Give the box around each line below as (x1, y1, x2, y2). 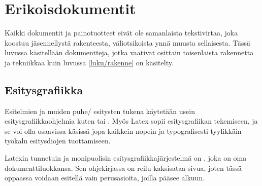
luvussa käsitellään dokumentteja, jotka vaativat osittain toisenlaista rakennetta (5, 47, 254, 58)
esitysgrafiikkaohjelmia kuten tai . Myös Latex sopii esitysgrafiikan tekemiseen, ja (5, 116, 258, 126)
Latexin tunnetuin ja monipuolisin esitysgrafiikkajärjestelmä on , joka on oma (5, 153, 247, 163)
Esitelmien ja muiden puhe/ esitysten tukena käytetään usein (5, 105, 195, 116)
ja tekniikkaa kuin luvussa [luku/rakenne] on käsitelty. (5, 57, 174, 67)
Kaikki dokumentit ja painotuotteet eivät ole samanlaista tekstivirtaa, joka (5, 27, 238, 38)
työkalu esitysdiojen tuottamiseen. (5, 135, 111, 146)
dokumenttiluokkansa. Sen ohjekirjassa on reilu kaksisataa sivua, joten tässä (5, 162, 242, 173)
